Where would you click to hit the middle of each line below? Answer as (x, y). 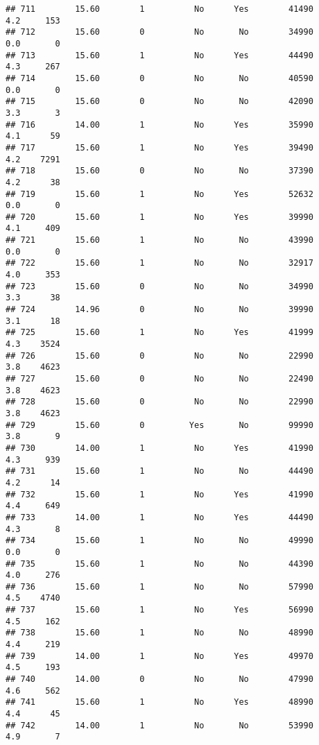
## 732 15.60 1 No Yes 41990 (159, 494)
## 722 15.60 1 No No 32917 (159, 263)
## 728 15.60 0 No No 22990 (159, 402)
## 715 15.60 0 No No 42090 (159, 102)
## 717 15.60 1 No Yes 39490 (159, 147)
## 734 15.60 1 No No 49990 (159, 541)
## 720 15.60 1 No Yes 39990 (159, 217)
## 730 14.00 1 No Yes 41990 (159, 448)
